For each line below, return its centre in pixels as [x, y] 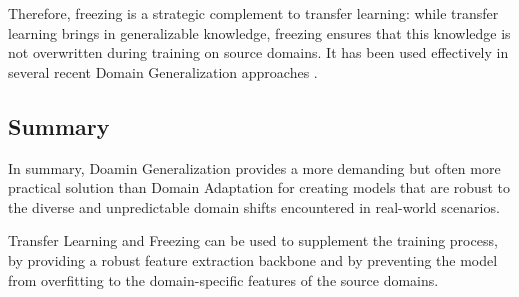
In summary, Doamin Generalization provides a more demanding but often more [254, 167]
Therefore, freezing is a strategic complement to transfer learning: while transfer [253, 13]
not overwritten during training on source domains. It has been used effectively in [258, 52]
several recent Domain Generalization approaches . [163, 71]
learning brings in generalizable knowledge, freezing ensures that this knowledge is [259, 32]
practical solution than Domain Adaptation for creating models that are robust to [259, 187]
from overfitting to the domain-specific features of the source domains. [223, 279]
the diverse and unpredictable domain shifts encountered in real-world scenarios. [254, 206]
